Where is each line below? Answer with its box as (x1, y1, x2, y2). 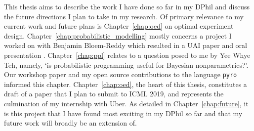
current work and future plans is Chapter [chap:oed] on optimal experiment (4, 21, 234, 31)
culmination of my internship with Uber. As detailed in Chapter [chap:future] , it (4, 98, 249, 108)
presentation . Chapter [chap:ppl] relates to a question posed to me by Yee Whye (4, 49, 251, 60)
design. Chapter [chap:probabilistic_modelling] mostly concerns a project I (4, 30, 232, 41)
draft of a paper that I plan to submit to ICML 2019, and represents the (4, 88, 224, 99)
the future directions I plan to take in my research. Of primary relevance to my (4, 11, 244, 21)
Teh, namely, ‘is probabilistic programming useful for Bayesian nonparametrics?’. (4, 59, 249, 70)
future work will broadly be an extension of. (4, 118, 137, 128)
